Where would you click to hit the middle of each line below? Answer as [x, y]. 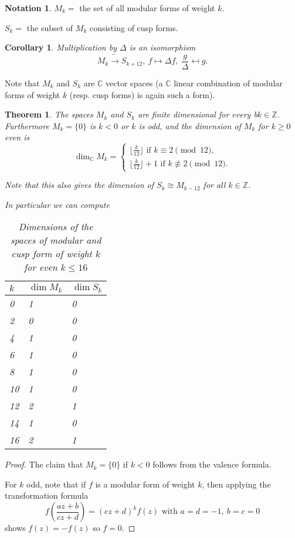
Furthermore [27, 125]
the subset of [50, 27]
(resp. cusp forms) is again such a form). [142, 94]
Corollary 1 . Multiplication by [61, 47]
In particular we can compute [57, 204]
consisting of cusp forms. [134, 27]
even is [17, 137]
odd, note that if [56, 484]
